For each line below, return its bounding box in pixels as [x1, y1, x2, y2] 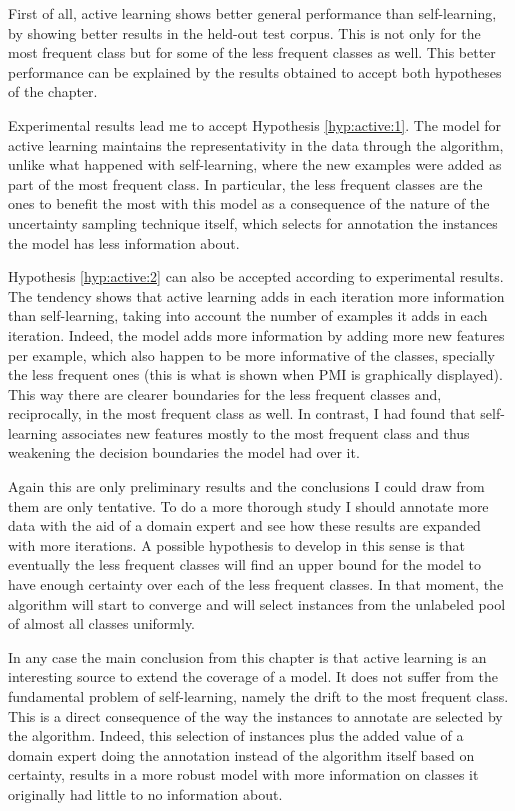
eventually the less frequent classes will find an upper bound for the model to [8, 554, 482, 575]
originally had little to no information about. [8, 783, 283, 804]
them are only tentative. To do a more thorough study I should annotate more [8, 495, 489, 516]
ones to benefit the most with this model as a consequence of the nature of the [8, 193, 490, 214]
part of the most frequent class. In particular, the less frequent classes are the [8, 173, 483, 194]
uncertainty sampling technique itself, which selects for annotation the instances [8, 212, 498, 233]
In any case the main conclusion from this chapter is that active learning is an [8, 646, 487, 667]
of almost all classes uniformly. [8, 613, 196, 634]
